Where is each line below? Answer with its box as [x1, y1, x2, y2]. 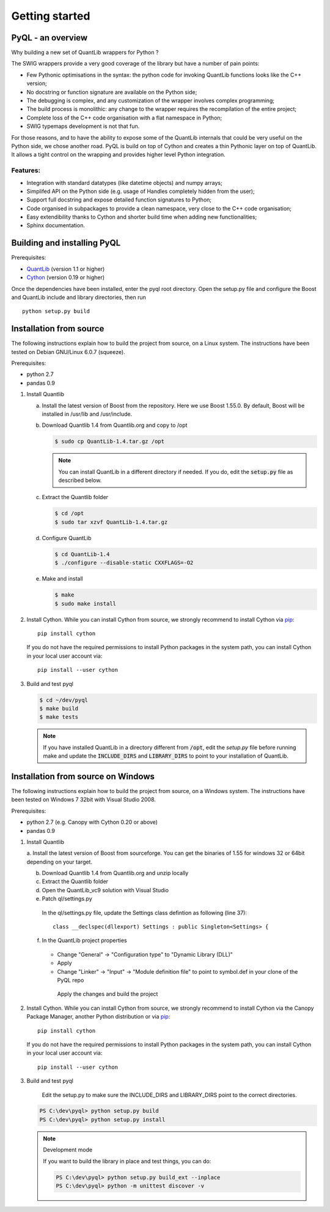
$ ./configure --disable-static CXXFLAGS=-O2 [54, 559, 194, 566]
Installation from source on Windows [11, 771, 155, 781]
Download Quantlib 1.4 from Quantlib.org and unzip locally [42, 870, 189, 877]
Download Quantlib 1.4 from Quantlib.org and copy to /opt [42, 421, 188, 429]
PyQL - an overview [11, 32, 88, 43]
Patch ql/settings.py [42, 895, 93, 903]
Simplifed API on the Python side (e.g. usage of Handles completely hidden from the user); [26, 187, 255, 195]
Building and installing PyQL [11, 238, 121, 248]
